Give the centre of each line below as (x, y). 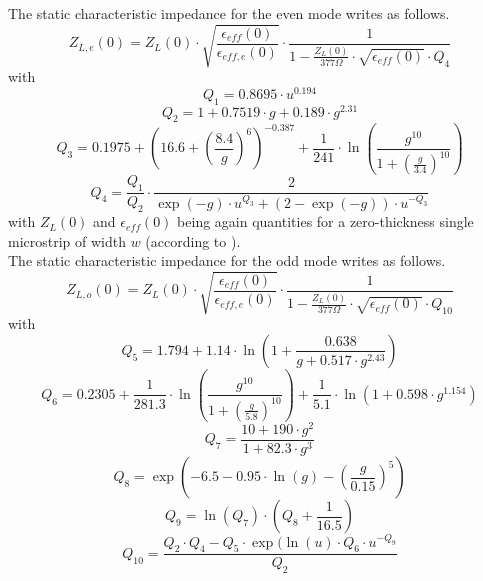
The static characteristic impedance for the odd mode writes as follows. (227, 260)
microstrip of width (67, 240)
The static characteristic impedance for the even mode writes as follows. (229, 13)
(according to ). (193, 240)
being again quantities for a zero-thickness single (325, 221)
